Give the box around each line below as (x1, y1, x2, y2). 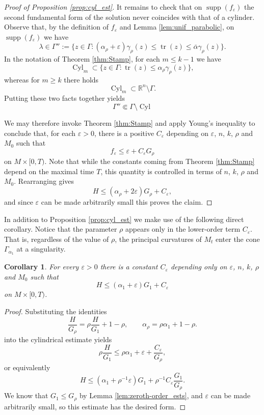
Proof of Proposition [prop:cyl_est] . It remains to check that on (4, 2, 202, 12)
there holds (64, 74, 99, 85)
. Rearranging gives (14, 176, 74, 186)
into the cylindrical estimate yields (4, 334, 112, 345)
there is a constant (100, 261, 158, 272)
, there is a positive (94, 127, 154, 138)
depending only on (170, 261, 227, 272)
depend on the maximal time (4, 165, 94, 176)
